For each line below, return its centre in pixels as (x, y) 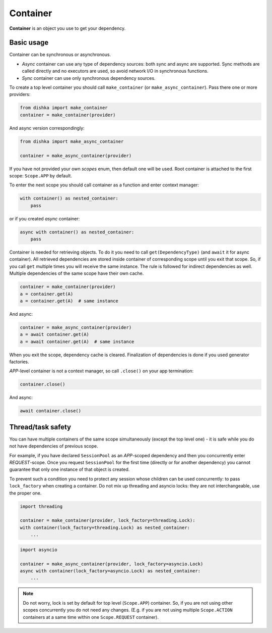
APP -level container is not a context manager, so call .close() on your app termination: (101, 371)
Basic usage (29, 43)
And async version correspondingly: (47, 128)
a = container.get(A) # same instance (69, 301)
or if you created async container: (45, 218)
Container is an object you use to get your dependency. (67, 28)
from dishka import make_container (64, 108)
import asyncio (39, 550)
